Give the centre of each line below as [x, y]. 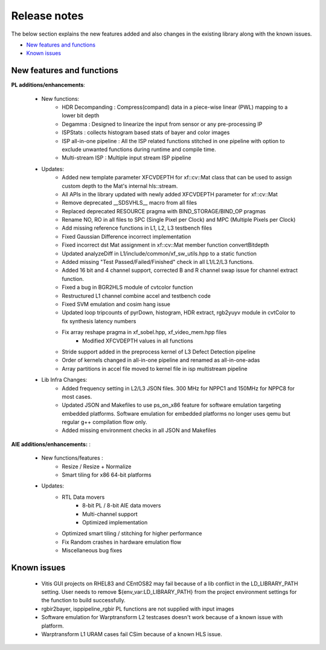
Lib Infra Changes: [64, 380]
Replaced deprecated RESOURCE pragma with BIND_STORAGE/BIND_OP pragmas [164, 211]
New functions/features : [72, 458]
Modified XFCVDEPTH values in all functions [138, 341]
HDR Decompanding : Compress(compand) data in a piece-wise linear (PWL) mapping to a [175, 107]
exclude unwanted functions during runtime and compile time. [139, 149]
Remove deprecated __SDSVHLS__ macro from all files [129, 203]
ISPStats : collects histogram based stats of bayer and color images [146, 132]
